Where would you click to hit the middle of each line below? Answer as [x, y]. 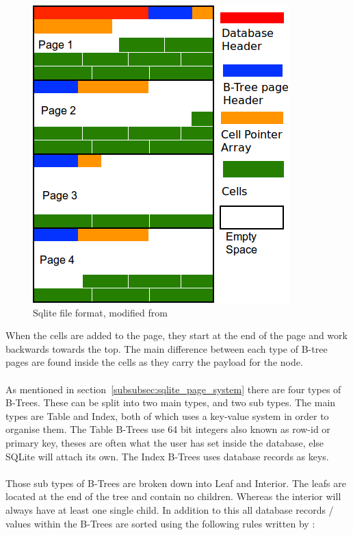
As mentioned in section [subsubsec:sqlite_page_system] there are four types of [173, 389]
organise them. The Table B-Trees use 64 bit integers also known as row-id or [168, 429]
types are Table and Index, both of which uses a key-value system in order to [167, 415]
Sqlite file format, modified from [100, 312]
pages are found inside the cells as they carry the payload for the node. [154, 362]
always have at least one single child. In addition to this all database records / [170, 509]
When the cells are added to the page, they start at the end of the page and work [176, 335]
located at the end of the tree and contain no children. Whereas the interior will [173, 496]
